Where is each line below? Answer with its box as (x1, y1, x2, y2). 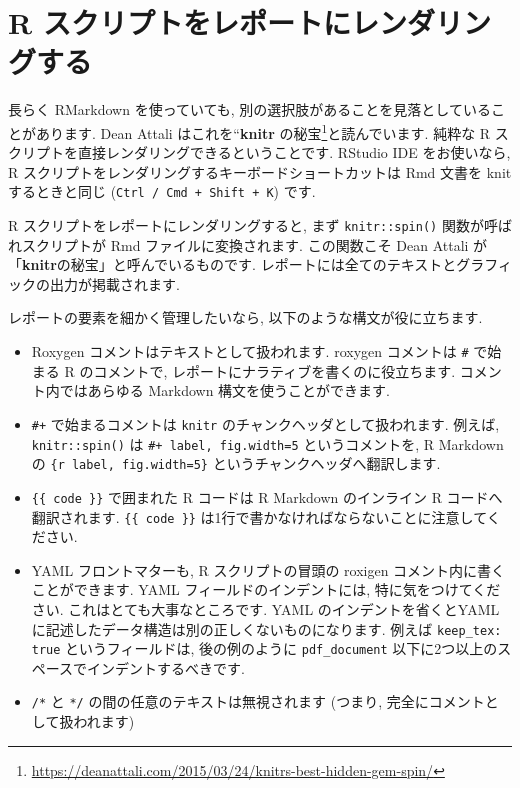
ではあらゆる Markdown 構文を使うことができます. (59, 380, 391, 401)
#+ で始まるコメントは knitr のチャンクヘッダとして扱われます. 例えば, (31, 413, 500, 434)
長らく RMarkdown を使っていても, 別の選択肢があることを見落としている (8, 99, 491, 120)
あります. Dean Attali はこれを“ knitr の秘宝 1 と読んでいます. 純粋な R (35, 119, 491, 143)
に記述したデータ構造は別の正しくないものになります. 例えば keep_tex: (31, 618, 502, 639)
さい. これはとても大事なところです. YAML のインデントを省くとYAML (31, 598, 500, 619)
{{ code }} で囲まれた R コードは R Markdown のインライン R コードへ (31, 486, 503, 507)
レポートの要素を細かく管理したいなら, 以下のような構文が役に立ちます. (8, 307, 483, 328)
